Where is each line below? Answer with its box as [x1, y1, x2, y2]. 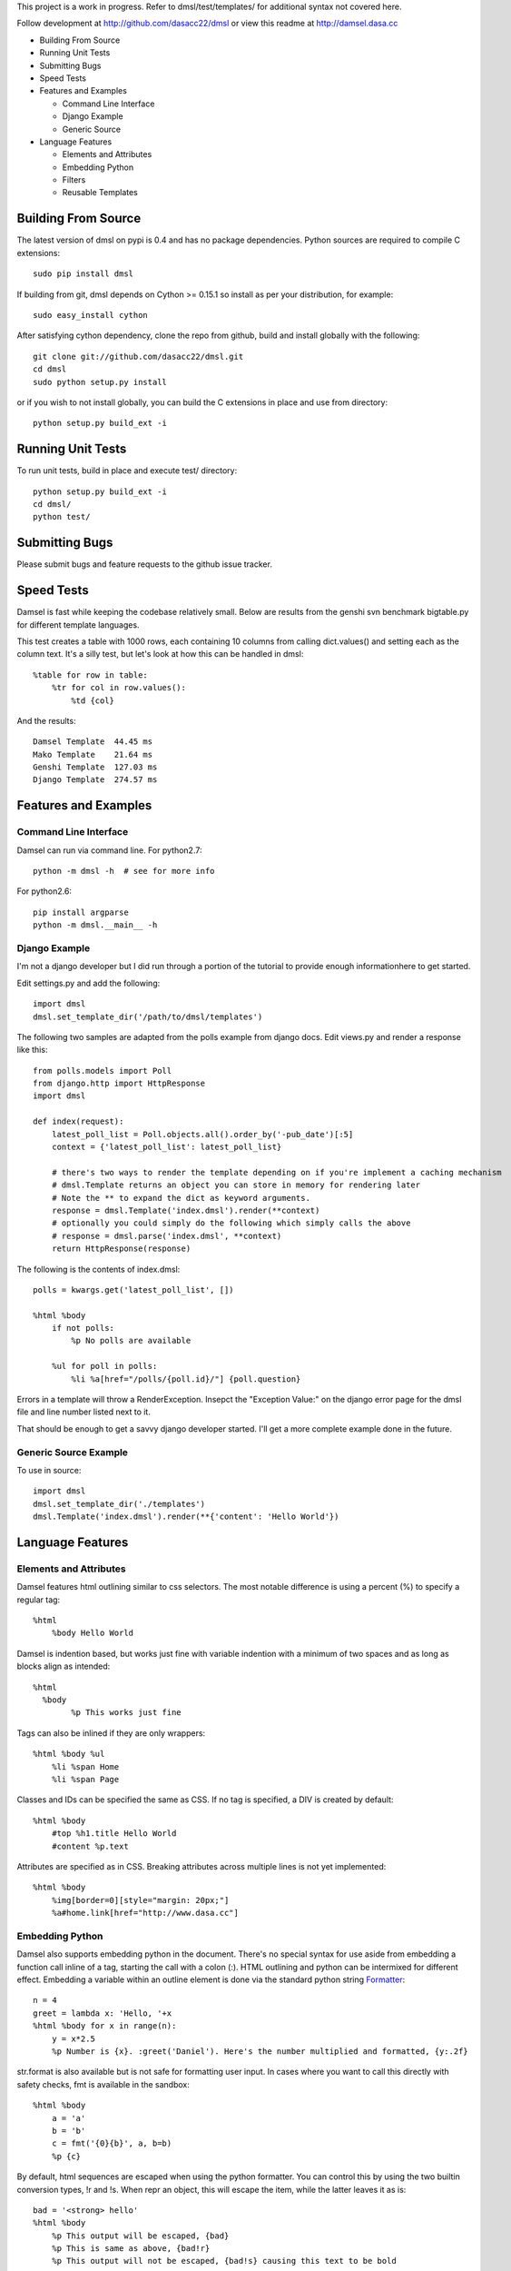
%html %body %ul [33, 1749, 105, 1760]
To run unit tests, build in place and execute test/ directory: [16, 465, 238, 476]
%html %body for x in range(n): [33, 2021, 177, 2031]
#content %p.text [51, 1840, 129, 1851]
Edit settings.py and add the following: [16, 977, 161, 988]
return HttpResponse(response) [51, 1244, 192, 1254]
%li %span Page [51, 1774, 120, 1784]
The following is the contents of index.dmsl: [16, 1264, 181, 1274]
